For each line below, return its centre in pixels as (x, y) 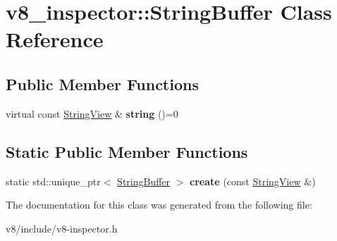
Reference (55, 39)
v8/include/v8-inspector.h (62, 228)
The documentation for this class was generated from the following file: (159, 205)
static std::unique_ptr (53, 181)
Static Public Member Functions (127, 151)
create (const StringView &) (253, 181)
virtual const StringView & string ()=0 (92, 113)
